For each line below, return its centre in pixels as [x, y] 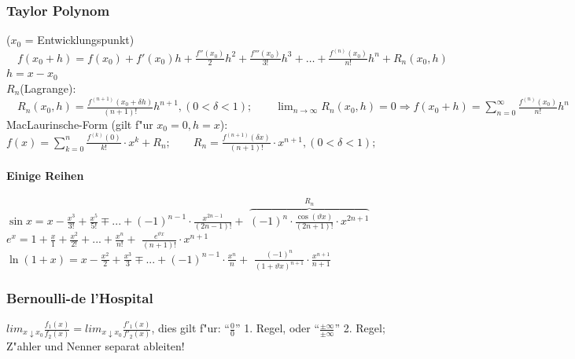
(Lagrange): [48, 88]
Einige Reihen [45, 175]
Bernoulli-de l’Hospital [80, 298]
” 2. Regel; [360, 328]
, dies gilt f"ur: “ [190, 328]
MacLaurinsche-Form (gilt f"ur [80, 124]
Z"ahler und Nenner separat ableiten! [96, 346]
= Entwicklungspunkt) [79, 40]
